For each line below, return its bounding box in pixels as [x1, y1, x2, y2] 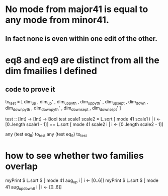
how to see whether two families [5, 150, 144, 162]
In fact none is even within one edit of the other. [5, 34, 157, 43]
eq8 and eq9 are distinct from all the [5, 54, 159, 66]
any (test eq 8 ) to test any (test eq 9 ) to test [5, 131, 87, 138]
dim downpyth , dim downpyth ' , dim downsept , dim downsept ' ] [5, 105, 121, 112]
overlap [5, 161, 38, 172]
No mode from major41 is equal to [5, 4, 148, 15]
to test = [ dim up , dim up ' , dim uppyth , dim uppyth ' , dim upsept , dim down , [5, 98, 148, 106]
